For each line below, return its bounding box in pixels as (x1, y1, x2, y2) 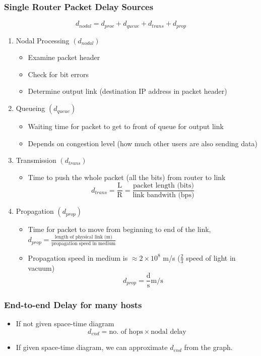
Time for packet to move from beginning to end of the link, (28, 224, 211, 234)
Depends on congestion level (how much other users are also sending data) (28, 138, 257, 148)
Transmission (16, 155, 56, 165)
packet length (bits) (133, 182, 194, 190)
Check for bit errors (28, 69, 89, 79)
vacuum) (28, 262, 55, 273)
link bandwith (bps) (133, 192, 194, 199)
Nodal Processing (16, 35, 70, 45)
